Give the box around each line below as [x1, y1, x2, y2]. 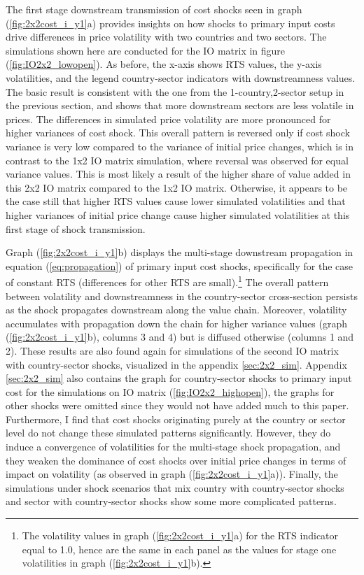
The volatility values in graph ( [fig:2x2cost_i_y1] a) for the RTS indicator [22, 528, 339, 543]
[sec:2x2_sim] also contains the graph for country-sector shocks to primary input [6, 371, 352, 385]
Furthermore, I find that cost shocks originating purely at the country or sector [6, 411, 346, 426]
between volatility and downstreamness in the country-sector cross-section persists [6, 288, 358, 303]
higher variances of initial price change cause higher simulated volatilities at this [6, 207, 350, 222]
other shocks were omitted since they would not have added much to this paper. [6, 398, 349, 413]
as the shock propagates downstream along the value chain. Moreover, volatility [6, 302, 347, 317]
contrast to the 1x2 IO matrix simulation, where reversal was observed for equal [6, 152, 349, 167]
